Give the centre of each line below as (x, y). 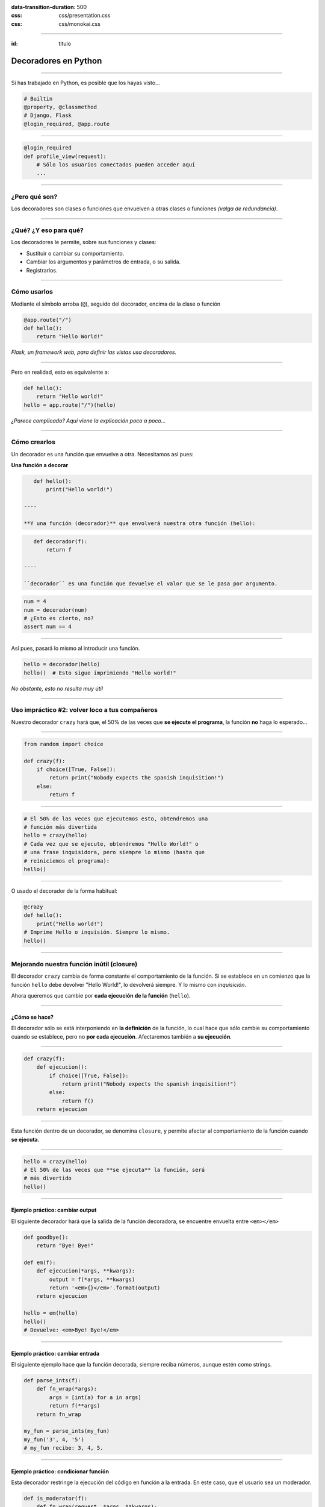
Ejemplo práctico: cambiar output (54, 1210)
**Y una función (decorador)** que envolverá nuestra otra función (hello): (140, 524)
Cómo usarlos (32, 292)
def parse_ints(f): (52, 1380)
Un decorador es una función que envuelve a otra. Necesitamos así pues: (102, 454)
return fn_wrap (59, 1414)
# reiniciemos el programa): (67, 861)
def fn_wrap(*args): (67, 1389)
